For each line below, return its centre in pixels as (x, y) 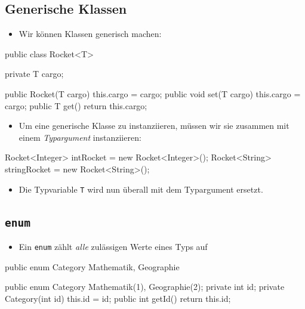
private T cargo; (34, 74)
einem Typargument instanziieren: (80, 137)
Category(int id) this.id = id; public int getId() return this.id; (118, 298)
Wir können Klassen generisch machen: (90, 34)
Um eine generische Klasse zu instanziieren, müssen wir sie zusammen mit (154, 126)
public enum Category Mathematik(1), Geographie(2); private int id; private (145, 287)
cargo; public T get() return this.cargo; (76, 105)
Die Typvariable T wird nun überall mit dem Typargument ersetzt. (141, 189)
